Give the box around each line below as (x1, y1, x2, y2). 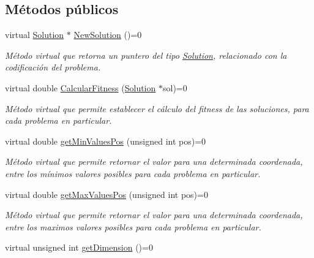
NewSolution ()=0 (73, 28, 142, 41)
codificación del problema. (5, 61, 101, 74)
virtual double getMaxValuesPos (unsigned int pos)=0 (5, 188, 208, 200)
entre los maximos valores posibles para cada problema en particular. (5, 220, 261, 233)
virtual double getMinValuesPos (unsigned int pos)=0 (5, 134, 206, 147)
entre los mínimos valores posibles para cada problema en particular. (5, 167, 261, 180)
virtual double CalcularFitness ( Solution (5, 81, 156, 94)
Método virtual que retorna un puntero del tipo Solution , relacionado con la (5, 48, 287, 61)
